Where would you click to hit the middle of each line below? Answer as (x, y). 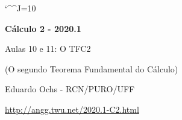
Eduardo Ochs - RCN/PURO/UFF (70, 89)
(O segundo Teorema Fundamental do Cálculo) (92, 68)
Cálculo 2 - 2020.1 (43, 28)
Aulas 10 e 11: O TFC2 (48, 49)
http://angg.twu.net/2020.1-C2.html (72, 109)
